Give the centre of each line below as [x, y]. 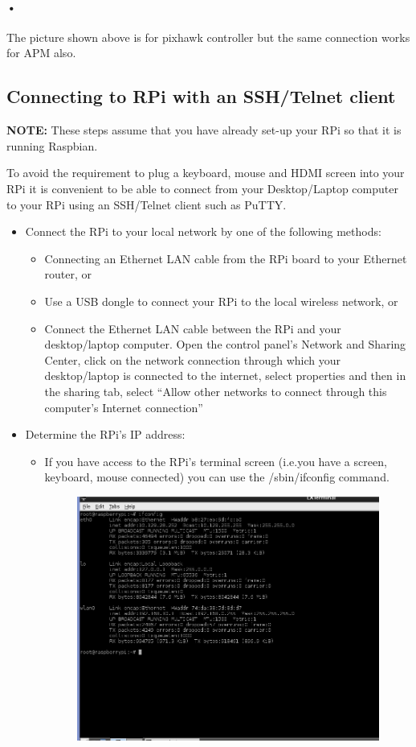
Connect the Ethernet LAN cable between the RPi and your [193, 328]
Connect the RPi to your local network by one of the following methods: [203, 231]
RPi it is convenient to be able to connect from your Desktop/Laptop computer [202, 188]
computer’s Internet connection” [124, 407]
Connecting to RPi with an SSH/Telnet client [201, 96]
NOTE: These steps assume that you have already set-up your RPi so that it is [204, 130]
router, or [68, 274]
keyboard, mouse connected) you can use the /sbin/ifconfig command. [217, 477]
